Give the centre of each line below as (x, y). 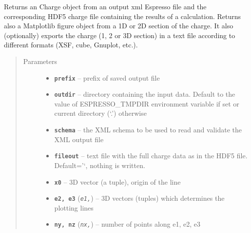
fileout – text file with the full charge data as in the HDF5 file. (151, 156)
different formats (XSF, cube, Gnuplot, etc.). (71, 45)
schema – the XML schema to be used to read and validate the (148, 130)
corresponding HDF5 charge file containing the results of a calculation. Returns (123, 16)
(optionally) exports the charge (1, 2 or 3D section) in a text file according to (120, 35)
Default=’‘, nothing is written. (100, 165)
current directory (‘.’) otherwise (100, 113)
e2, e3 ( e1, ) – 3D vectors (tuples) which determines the (139, 198)
